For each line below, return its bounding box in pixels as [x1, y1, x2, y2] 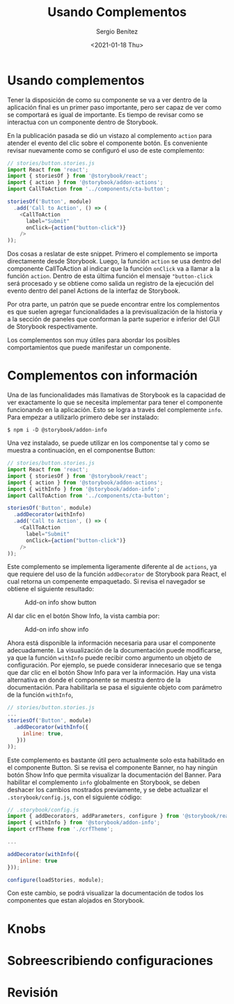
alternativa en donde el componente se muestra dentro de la [7, 676, 181, 684]
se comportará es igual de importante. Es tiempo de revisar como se [7, 110, 204, 119]
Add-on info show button [24, 598, 97, 607]
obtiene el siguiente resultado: [7, 585, 94, 593]
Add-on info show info [24, 625, 89, 634]
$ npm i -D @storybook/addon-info [7, 427, 108, 434]
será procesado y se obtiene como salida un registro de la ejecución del [7, 280, 214, 288]
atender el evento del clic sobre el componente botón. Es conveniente [7, 139, 208, 147]
